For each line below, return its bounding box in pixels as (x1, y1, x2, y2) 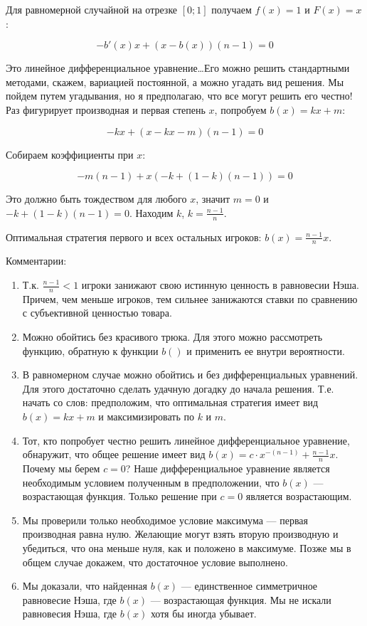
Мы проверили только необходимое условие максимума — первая (22, 512, 309, 527)
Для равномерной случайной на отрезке (6, 2, 178, 16)
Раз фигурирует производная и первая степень (6, 102, 206, 117)
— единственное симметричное (181, 578, 318, 593)
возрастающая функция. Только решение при (22, 489, 217, 504)
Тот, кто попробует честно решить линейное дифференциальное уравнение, (22, 433, 350, 447)
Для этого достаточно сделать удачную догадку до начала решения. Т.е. (22, 381, 334, 396)
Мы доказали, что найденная (22, 578, 147, 593)
